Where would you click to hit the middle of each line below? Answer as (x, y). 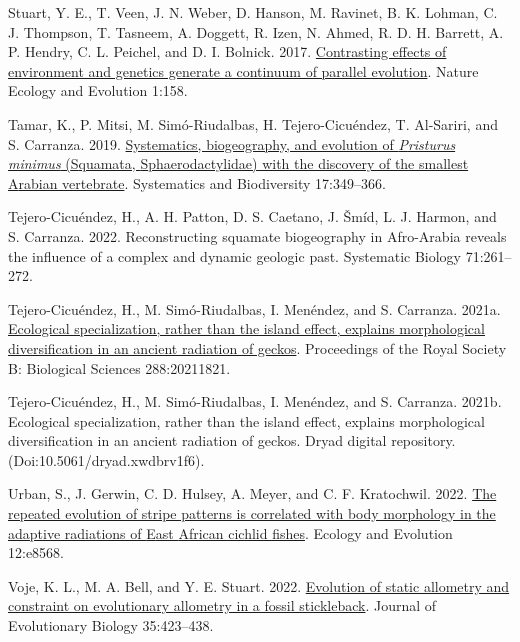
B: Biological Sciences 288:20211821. (119, 367)
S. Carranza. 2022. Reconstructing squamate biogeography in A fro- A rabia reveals (257, 235)
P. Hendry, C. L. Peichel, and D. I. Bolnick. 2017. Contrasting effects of (227, 51)
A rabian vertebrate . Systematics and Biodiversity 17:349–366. (197, 182)
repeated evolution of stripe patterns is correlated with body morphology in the (252, 513)
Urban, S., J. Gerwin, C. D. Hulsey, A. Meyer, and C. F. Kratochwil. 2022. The (252, 493)
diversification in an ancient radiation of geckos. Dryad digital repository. (232, 440)
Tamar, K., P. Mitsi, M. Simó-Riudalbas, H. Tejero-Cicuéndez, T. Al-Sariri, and (253, 123)
